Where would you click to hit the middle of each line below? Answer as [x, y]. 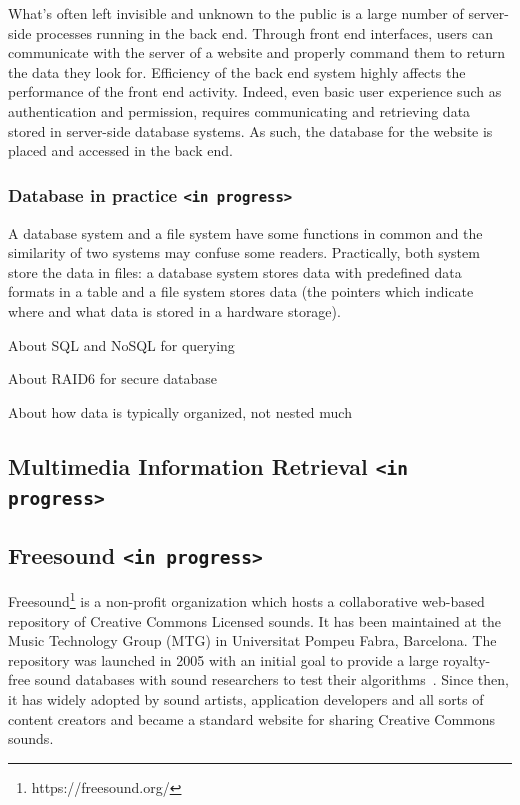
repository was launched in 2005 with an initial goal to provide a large [223, 659]
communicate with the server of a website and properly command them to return [256, 52]
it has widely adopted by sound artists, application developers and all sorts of [246, 699]
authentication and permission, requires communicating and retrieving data [239, 110]
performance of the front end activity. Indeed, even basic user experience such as [255, 91]
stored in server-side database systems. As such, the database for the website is [250, 130]
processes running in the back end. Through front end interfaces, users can [264, 32]
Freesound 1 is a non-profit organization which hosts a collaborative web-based [246, 600]
